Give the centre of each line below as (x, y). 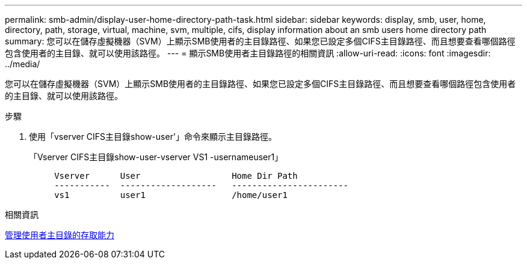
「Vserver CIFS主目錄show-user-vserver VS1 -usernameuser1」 (156, 157)
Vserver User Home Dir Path (176, 176)
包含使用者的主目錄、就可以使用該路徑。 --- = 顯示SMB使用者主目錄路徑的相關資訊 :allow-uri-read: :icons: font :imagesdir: (248, 53)
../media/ (23, 64)
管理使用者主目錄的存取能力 (60, 235)
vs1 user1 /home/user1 (171, 195)
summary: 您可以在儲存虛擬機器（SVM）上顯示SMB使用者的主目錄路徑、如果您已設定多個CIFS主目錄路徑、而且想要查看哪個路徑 (260, 41)
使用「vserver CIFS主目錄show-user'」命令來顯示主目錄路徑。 (153, 136)
